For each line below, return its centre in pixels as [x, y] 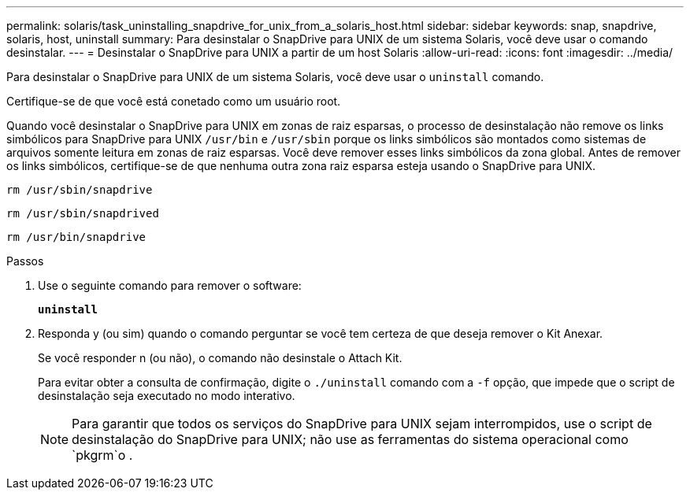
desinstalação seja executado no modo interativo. [167, 396]
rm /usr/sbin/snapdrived [83, 213]
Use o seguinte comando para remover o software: [170, 285]
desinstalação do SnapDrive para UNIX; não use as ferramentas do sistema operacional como [350, 439]
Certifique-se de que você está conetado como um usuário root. [174, 101]
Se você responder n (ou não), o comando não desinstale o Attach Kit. [220, 358]
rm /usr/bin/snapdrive [76, 237]
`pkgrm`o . [102, 455]
